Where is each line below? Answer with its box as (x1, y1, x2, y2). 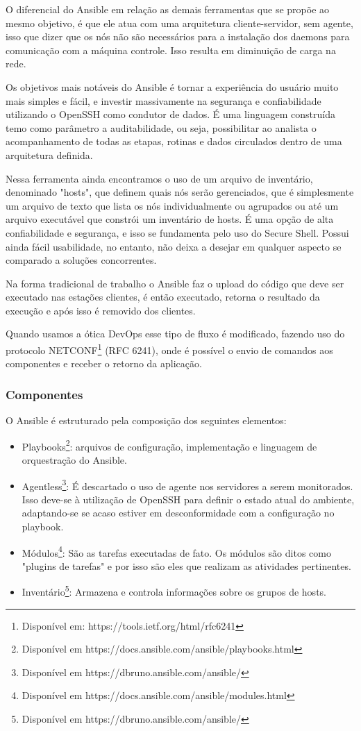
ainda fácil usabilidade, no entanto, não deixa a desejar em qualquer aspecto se (6, 239, 342, 253)
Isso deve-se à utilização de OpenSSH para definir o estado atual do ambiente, (22, 491, 355, 506)
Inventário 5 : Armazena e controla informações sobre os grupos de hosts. (22, 582, 326, 599)
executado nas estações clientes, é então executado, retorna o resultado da (6, 289, 320, 304)
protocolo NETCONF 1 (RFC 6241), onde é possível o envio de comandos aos (6, 341, 333, 357)
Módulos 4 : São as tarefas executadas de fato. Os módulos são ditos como (22, 543, 331, 560)
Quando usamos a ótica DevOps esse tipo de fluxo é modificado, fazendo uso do (6, 326, 345, 341)
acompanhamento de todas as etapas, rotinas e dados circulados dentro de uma (6, 134, 342, 149)
